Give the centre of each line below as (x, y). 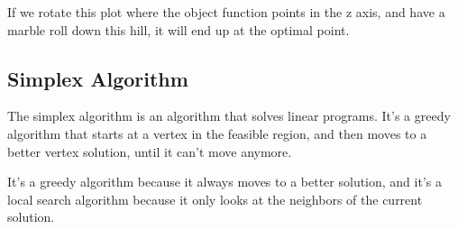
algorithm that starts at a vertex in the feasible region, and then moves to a (217, 133)
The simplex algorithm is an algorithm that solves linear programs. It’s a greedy (229, 116)
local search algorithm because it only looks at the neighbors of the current (215, 199)
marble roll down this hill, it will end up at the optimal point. (179, 29)
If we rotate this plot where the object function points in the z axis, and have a (226, 12)
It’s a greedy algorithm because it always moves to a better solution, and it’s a (224, 182)
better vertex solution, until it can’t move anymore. (150, 151)
